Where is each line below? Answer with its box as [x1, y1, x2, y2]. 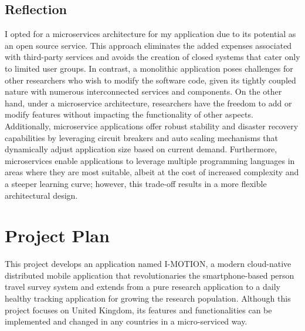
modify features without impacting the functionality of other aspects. [5, 108, 253, 121]
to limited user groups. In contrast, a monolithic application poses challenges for [5, 62, 293, 74]
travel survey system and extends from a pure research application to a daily [5, 280, 280, 293]
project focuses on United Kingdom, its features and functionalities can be [5, 303, 272, 316]
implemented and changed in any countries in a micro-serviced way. [5, 315, 248, 327]
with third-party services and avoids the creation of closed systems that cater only [5, 51, 300, 63]
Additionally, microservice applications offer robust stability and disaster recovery [5, 119, 299, 132]
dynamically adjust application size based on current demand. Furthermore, [5, 143, 277, 155]
